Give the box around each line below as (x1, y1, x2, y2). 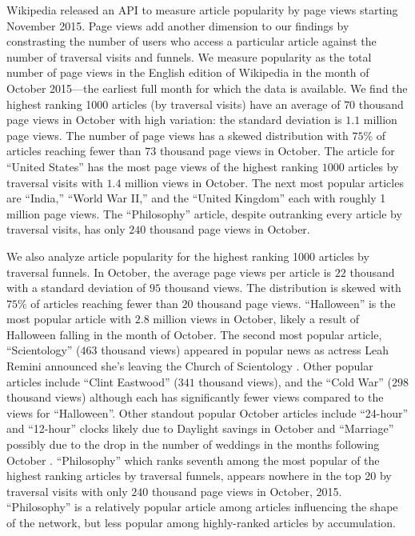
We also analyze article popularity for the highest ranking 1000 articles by (6, 247, 369, 264)
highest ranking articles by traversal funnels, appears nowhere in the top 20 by (6, 467, 392, 484)
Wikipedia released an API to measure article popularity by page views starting (6, 2, 398, 18)
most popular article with (6, 310, 132, 327)
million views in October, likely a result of (153, 310, 360, 327)
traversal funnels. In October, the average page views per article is (6, 263, 332, 280)
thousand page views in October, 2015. (151, 482, 342, 499)
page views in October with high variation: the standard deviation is (6, 111, 342, 128)
